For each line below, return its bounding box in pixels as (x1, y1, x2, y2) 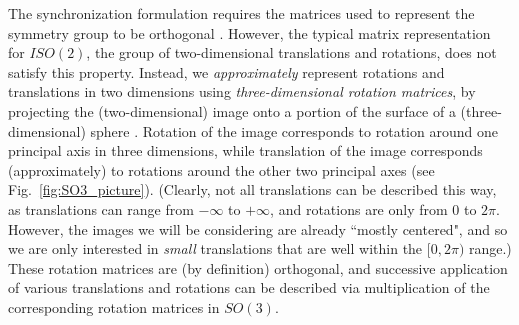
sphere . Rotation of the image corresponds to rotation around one (90, 120, 498, 141)
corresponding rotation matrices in (8, 296, 220, 317)
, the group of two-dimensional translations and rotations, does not (86, 42, 497, 63)
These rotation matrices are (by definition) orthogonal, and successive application (8, 257, 508, 278)
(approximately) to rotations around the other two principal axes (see (8, 159, 435, 180)
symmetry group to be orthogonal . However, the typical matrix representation (8, 22, 491, 43)
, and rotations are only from (270, 198, 448, 219)
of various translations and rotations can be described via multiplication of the (8, 277, 490, 298)
